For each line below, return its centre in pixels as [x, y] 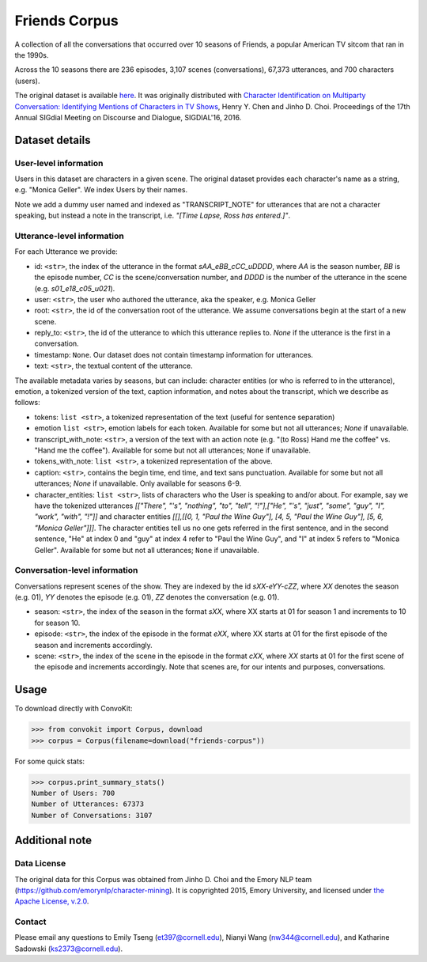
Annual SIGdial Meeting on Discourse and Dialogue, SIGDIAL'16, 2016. [128, 117]
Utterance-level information [69, 236]
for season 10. [57, 623]
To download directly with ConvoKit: [74, 709]
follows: [27, 403]
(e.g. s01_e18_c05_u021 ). [75, 288]
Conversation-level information [76, 570]
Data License [40, 864]
